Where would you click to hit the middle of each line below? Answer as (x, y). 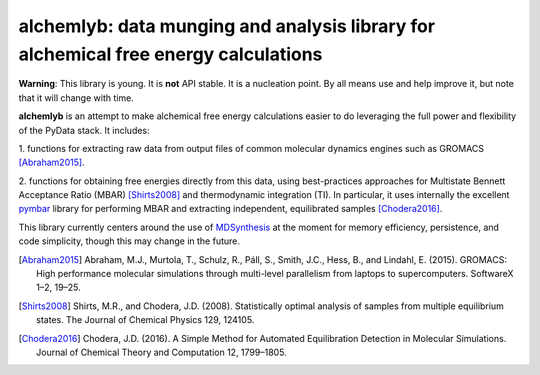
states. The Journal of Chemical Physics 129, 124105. (145, 320)
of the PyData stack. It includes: (84, 130)
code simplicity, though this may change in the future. (129, 241)
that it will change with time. (76, 97)
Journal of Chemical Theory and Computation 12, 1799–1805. (161, 352)
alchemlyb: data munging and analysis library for (226, 26)
